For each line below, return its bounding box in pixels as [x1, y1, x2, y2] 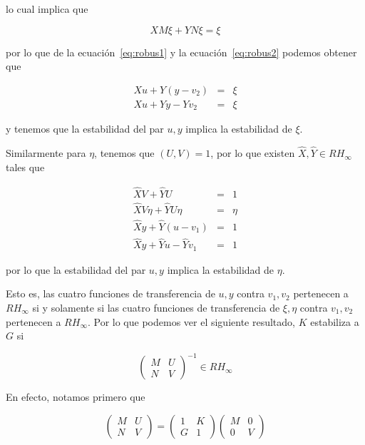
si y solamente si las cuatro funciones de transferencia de [32, 300, 280, 314]
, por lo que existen [210, 145, 295, 160]
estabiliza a [310, 314, 359, 329]
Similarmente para [6, 145, 86, 160]
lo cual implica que [6, 1, 88, 16]
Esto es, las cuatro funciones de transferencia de [6, 286, 215, 301]
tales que [6, 159, 45, 174]
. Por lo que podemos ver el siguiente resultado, [87, 314, 295, 329]
